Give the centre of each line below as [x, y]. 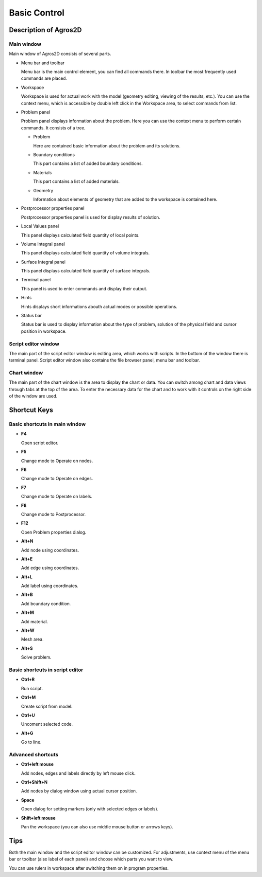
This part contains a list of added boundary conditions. [88, 163]
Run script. [32, 688]
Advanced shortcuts [34, 754]
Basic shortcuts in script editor [46, 670]
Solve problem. [36, 657]
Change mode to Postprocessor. [53, 514]
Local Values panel [40, 226]
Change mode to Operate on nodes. [57, 461]
